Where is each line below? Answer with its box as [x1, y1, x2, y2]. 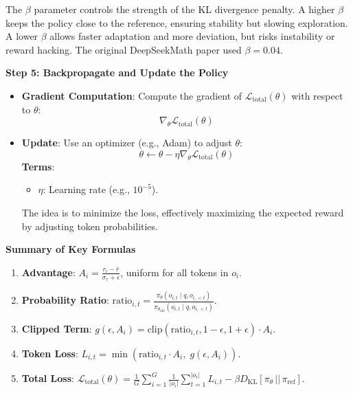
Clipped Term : [21, 321, 92, 335]
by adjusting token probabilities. [21, 218, 158, 233]
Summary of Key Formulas [5, 242, 136, 256]
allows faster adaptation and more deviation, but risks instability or [49, 29, 335, 43]
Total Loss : [21, 371, 74, 385]
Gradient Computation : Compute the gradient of [21, 88, 242, 102]
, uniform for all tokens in [120, 265, 229, 279]
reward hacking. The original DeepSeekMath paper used [5, 42, 242, 56]
